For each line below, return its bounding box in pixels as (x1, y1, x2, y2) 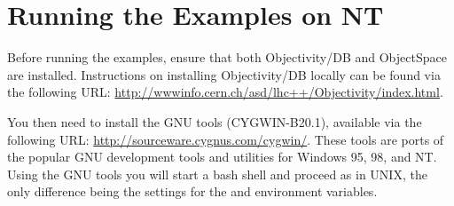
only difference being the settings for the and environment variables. (7, 182, 378, 201)
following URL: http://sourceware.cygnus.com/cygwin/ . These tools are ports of (7, 130, 444, 148)
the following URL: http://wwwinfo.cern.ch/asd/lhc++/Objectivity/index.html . (7, 83, 443, 101)
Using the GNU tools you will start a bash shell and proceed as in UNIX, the (7, 164, 427, 183)
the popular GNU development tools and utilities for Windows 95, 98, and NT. (7, 147, 437, 166)
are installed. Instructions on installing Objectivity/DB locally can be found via (7, 65, 441, 83)
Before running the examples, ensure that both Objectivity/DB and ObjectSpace (7, 48, 447, 67)
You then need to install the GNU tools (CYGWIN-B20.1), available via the (7, 112, 422, 131)
